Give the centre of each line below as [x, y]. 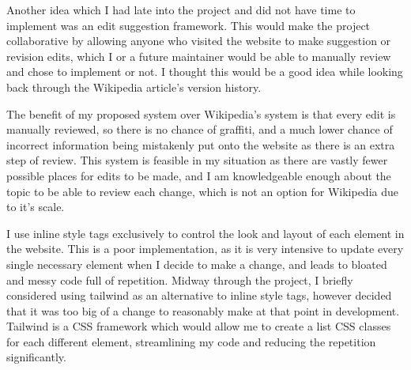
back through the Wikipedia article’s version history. [134, 87]
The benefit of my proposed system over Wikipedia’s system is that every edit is [201, 113]
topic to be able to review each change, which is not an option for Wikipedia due [202, 191]
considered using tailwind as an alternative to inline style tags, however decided [199, 295]
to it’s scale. [36, 207]
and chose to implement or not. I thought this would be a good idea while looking [205, 72]
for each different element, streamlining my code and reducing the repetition [191, 341]
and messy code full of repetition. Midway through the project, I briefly [180, 279]
